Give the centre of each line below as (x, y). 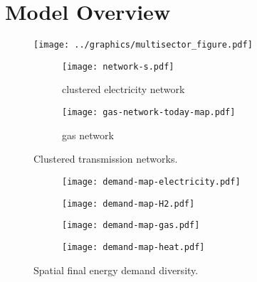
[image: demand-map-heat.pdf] (133, 247)
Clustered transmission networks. (106, 159)
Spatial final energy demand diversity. (116, 270)
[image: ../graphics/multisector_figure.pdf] (143, 45)
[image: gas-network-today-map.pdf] (149, 113)
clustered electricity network (124, 89)
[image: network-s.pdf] (118, 66)
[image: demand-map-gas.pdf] (131, 226)
